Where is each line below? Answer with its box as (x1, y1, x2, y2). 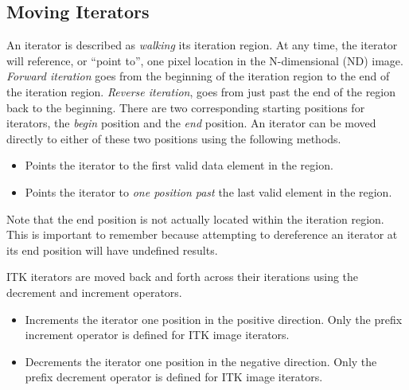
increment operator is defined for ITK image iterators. (25, 326, 290, 343)
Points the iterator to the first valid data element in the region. (25, 157, 333, 174)
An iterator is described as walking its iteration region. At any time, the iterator (6, 37, 398, 53)
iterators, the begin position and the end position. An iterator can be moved (6, 115, 376, 131)
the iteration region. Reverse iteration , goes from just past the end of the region (6, 83, 396, 99)
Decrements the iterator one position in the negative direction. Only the (25, 353, 377, 369)
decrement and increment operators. (6, 283, 182, 300)
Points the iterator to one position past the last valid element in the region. (25, 183, 392, 200)
